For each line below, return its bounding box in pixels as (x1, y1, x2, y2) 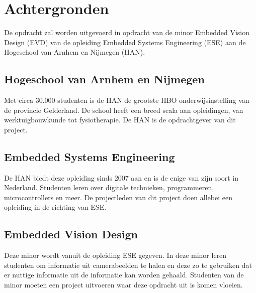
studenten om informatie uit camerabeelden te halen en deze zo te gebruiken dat (4, 259, 252, 270)
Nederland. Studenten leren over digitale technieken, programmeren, (4, 182, 214, 193)
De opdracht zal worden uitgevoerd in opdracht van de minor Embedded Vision (4, 27, 249, 38)
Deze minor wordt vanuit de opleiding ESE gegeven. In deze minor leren (4, 250, 227, 260)
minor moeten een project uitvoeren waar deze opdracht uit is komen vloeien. (4, 279, 243, 290)
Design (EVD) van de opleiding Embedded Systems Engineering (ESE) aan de (4, 37, 246, 47)
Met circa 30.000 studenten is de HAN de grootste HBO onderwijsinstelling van (4, 95, 249, 105)
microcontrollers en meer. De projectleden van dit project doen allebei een (4, 192, 232, 202)
